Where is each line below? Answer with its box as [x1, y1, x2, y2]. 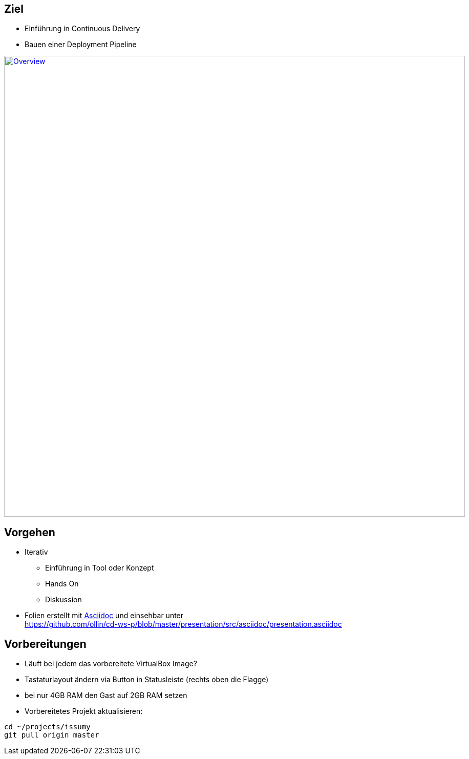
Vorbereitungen [4, 637, 87, 650]
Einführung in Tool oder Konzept [45, 563, 154, 573]
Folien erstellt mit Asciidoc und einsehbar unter [25, 611, 184, 620]
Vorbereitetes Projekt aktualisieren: [25, 707, 143, 716]
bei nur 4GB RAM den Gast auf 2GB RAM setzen [25, 691, 187, 700]
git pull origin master [4, 731, 99, 740]
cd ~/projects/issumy [4, 723, 91, 731]
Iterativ [25, 547, 48, 557]
